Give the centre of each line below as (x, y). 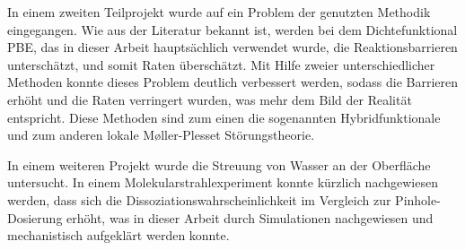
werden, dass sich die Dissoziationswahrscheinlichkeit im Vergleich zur (199, 199)
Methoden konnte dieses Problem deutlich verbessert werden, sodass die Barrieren (233, 82)
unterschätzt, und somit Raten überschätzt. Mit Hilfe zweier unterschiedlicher (221, 64)
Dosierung (35, 217)
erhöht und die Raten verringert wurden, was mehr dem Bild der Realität (210, 99)
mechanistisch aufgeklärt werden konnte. (118, 235)
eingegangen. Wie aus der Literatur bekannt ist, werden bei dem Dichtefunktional (232, 29)
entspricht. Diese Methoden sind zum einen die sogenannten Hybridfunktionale (224, 117)
